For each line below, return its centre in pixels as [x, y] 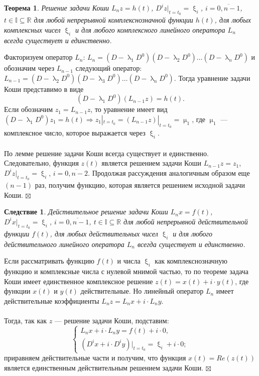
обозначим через [29, 68]
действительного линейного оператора [64, 244]
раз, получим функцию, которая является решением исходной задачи [140, 184]
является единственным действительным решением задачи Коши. [104, 367]
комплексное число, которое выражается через [75, 133]
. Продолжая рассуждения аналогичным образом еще [169, 172]
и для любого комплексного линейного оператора [150, 29]
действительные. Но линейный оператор [142, 291]
